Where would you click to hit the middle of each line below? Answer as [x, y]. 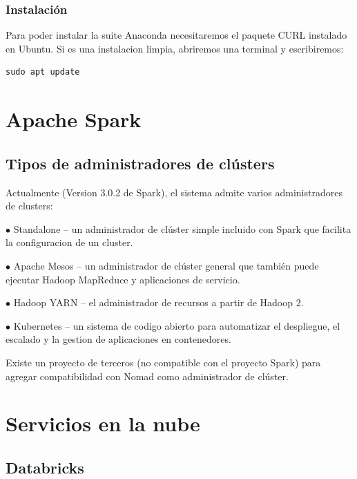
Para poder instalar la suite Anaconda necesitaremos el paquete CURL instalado [176, 35]
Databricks [45, 467]
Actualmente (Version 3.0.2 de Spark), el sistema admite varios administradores [174, 192]
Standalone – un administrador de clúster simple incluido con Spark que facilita [182, 228]
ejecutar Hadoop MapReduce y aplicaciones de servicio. [123, 279]
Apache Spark [74, 119]
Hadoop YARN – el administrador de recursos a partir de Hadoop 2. [158, 302]
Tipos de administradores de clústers [140, 163]
